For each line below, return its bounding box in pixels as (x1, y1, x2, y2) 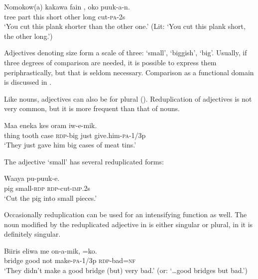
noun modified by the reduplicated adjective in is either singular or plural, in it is (4, 219, 253, 229)
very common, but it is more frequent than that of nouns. (4, 103, 180, 114)
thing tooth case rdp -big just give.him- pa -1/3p (4, 130, 146, 140)
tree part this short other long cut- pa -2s (4, 11, 126, 21)
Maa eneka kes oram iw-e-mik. (4, 120, 97, 130)
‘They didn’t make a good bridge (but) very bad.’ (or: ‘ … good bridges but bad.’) (4, 265, 248, 276)
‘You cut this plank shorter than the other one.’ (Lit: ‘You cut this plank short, (4, 21, 246, 31)
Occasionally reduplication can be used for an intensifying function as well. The (4, 209, 247, 220)
